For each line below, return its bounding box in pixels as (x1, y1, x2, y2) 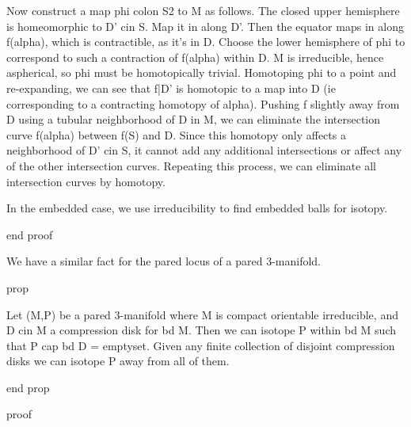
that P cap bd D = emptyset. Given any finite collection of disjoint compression (6, 337, 395, 353)
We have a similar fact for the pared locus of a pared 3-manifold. (6, 253, 321, 269)
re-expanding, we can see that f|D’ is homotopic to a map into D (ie (6, 79, 336, 96)
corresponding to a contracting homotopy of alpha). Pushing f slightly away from (6, 95, 400, 112)
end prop (6, 379, 50, 395)
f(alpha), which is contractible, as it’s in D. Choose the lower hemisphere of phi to (6, 33, 405, 50)
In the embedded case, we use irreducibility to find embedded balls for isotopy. (6, 200, 388, 216)
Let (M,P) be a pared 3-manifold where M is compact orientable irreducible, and (6, 306, 398, 322)
